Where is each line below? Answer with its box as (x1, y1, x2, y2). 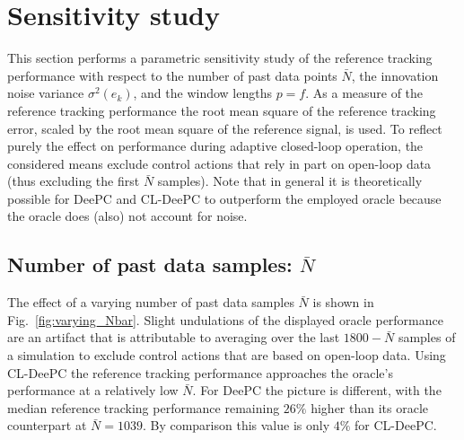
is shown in (312, 293, 374, 312)
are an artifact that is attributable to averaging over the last (7, 328, 340, 347)
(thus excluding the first (7, 172, 140, 190)
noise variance (7, 84, 84, 102)
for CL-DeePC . (355, 416, 437, 435)
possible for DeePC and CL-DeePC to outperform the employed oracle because (7, 189, 442, 207)
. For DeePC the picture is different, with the (192, 381, 442, 400)
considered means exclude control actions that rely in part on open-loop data (7, 154, 432, 172)
